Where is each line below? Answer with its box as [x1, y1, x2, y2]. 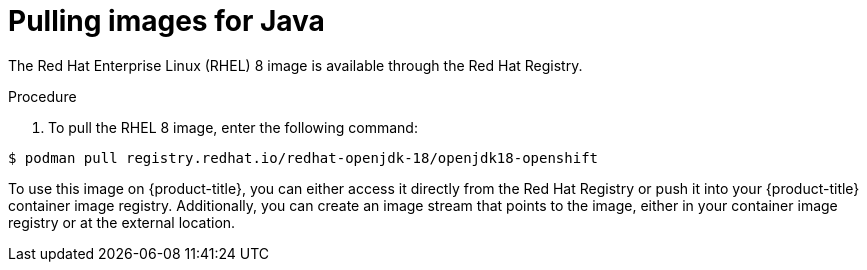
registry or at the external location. [8, 213, 236, 231]
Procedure [8, 87, 77, 105]
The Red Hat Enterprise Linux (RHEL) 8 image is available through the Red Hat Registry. [8, 56, 583, 74]
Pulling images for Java [8, 4, 325, 38]
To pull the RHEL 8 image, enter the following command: [48, 118, 418, 136]
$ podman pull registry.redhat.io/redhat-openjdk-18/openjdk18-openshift [8, 149, 599, 166]
